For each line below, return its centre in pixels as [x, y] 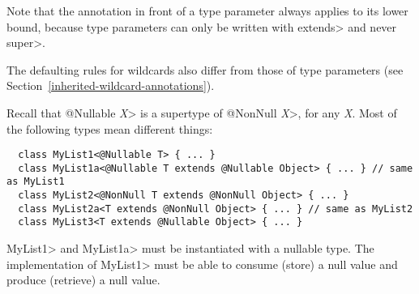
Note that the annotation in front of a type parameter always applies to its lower [207, 11]
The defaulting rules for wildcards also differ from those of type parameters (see [205, 69]
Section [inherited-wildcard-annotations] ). [111, 85]
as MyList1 [36, 182]
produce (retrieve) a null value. [83, 280]
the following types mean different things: [110, 128]
